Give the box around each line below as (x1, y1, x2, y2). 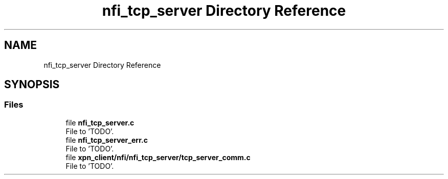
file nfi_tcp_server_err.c (65, 135, 148, 144)
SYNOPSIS (4, 78, 60, 91)
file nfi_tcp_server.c (65, 118, 135, 127)
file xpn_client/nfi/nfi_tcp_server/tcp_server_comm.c (65, 152, 251, 162)
